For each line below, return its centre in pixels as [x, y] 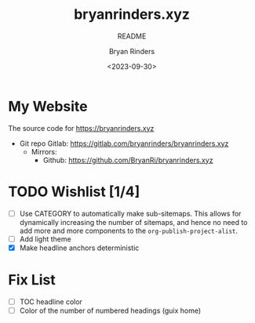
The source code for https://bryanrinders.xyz [81, 128]
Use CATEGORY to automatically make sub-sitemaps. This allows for [130, 213]
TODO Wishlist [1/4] [74, 192]
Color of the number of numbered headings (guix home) [110, 310]
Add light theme [46, 239]
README [132, 36]
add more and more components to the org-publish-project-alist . [128, 230]
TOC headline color [51, 301]
